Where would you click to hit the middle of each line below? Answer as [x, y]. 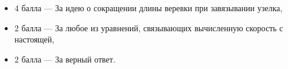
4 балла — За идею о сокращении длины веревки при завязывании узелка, [148, 8]
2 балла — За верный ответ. [65, 59]
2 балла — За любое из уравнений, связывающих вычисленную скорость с [149, 27]
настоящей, [34, 39]
